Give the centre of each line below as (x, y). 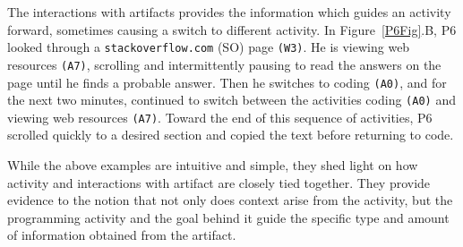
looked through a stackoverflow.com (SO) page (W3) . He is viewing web (209, 47)
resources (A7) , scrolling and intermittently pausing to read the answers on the (224, 64)
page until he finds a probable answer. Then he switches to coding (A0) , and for (227, 82)
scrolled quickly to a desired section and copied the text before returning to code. (231, 135)
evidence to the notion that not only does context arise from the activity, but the (230, 200)
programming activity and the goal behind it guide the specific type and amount (228, 217)
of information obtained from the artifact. (122, 235)
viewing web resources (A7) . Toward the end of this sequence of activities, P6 (220, 117)
